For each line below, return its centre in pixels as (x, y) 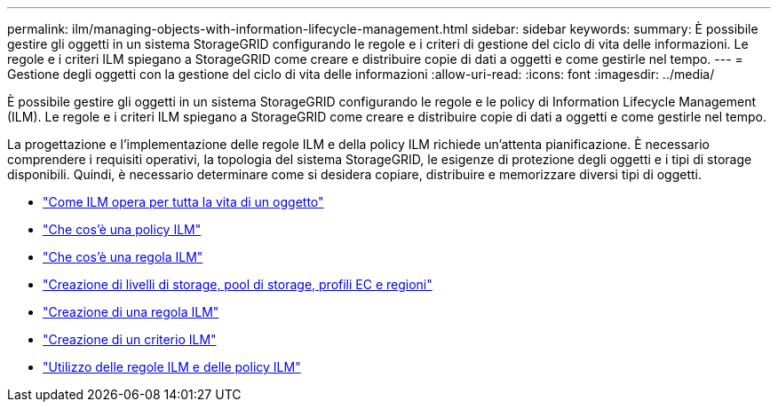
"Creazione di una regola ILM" (131, 312)
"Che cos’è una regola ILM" (123, 257)
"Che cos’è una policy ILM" (122, 229)
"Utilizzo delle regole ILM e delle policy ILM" (172, 367)
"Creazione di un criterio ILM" (130, 339)
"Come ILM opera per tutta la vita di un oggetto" (183, 202)
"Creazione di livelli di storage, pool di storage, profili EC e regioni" (238, 284)
